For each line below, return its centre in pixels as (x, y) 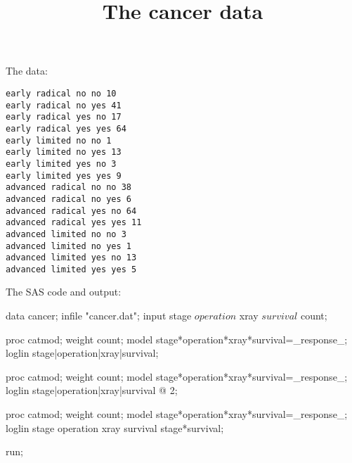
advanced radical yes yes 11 (74, 223)
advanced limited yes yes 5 (71, 269)
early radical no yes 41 (64, 105)
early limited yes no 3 (61, 164)
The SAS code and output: (64, 292)
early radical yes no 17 (64, 117)
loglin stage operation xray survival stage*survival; (115, 427)
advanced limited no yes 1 (69, 246)
